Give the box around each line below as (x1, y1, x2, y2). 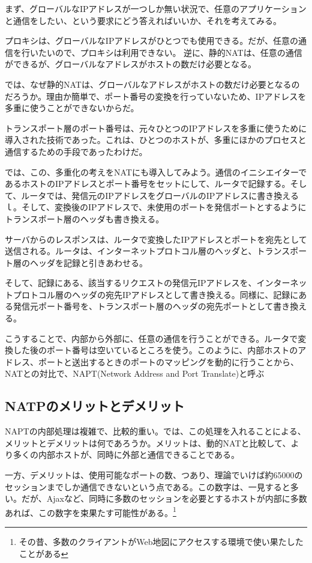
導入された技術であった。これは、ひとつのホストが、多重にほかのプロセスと (5, 133, 307, 146)
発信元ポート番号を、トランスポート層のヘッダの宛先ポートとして (13, 300, 274, 312)
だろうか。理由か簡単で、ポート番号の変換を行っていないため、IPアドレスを (5, 90, 307, 102)
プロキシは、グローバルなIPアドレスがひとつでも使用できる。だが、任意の (5, 34, 298, 47)
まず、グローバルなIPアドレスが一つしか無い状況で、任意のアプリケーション (5, 2, 307, 14)
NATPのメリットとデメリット (5, 397, 185, 415)
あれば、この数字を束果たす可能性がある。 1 (5, 504, 176, 519)
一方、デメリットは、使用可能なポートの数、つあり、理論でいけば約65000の (5, 469, 303, 481)
